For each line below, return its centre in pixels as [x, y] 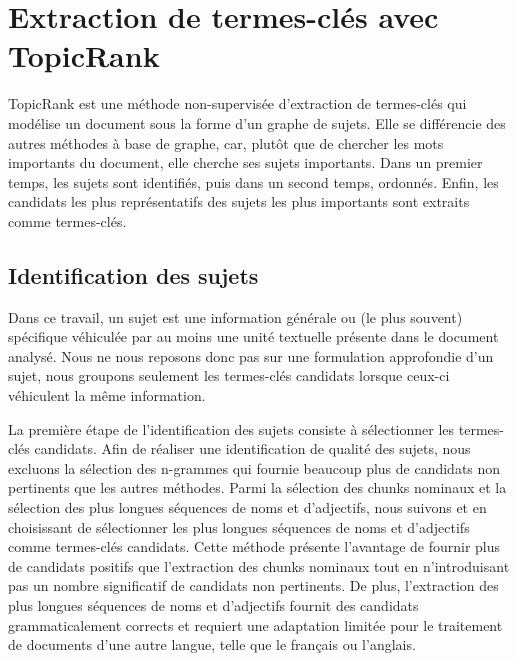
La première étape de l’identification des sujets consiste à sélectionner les [231, 428]
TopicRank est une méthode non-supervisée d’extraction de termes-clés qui [237, 103]
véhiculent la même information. [107, 395]
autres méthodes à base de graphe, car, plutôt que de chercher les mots [226, 142]
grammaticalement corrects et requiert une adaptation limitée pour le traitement [255, 624]
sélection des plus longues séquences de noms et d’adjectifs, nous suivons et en [247, 507]
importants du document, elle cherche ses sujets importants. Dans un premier [245, 162]
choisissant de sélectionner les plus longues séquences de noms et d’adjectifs [239, 526]
